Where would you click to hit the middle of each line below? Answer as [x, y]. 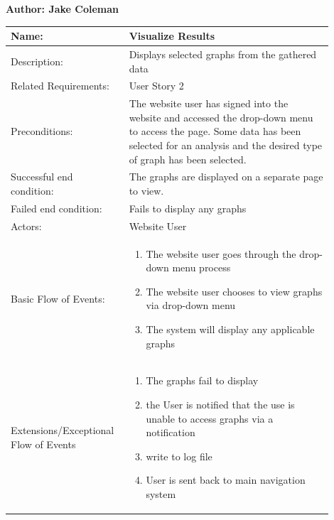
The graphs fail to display [202, 380]
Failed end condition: [56, 208]
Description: [37, 61]
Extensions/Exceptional [63, 430]
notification [171, 432]
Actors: [26, 226]
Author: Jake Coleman [63, 9]
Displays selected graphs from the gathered [223, 54]
